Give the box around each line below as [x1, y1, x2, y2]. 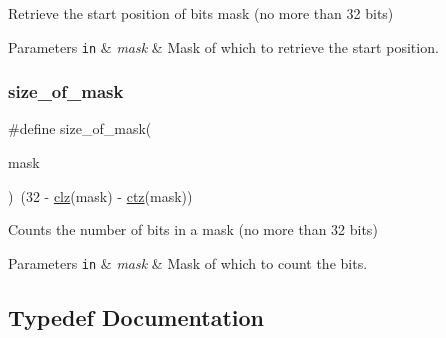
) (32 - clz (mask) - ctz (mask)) [8, 185, 193, 206]
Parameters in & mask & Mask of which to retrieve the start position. [8, 36, 439, 57]
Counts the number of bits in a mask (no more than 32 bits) [8, 219, 378, 240]
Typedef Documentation [8, 301, 264, 332]
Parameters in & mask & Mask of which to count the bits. [8, 252, 368, 273]
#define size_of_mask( [8, 118, 152, 139]
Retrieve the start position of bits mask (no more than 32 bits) [8, 3, 394, 23]
